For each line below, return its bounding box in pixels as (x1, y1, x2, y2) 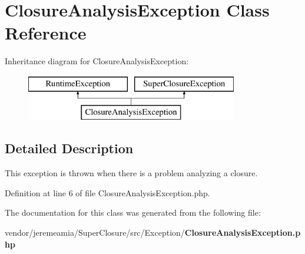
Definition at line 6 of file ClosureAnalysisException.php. (5, 186, 210, 199)
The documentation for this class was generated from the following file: (5, 206, 261, 219)
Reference (5, 21, 87, 45)
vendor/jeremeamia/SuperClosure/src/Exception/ (5, 226, 185, 239)
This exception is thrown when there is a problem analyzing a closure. (5, 167, 258, 179)
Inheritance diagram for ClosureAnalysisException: (5, 55, 189, 67)
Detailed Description (5, 139, 134, 157)
